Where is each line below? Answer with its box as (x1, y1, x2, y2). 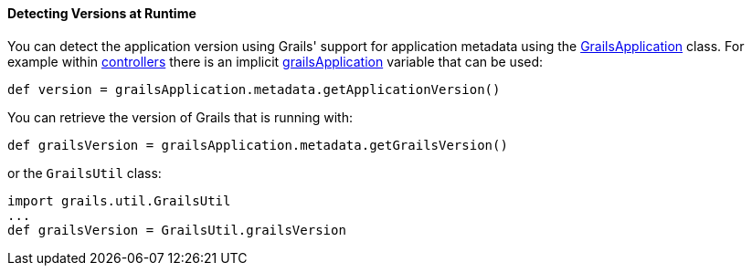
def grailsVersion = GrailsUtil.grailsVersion (7, 222, 346, 237)
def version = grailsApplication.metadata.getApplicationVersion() (7, 81, 501, 97)
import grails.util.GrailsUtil (7, 193, 231, 208)
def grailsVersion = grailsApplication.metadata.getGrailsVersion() (7, 137, 508, 152)
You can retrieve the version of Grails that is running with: (7, 109, 353, 125)
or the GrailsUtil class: (7, 164, 162, 181)
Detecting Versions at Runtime (7, 5, 196, 21)
